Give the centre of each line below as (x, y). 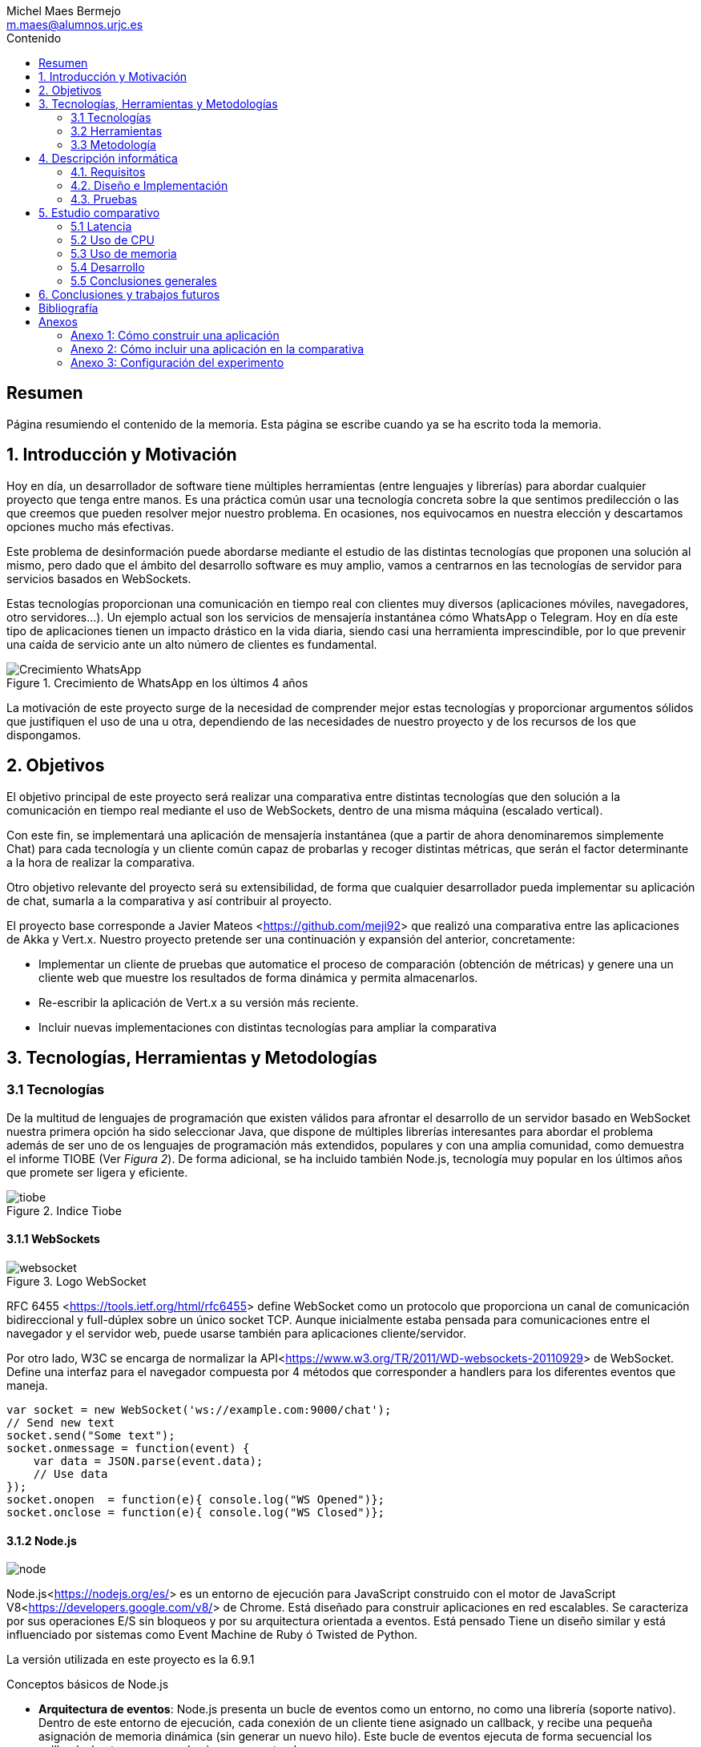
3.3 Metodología (113, 145)
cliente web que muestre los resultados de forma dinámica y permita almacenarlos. (258, 977)
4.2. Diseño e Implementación (149, 185)
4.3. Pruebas (104, 199)
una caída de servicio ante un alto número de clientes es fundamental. (192, 644)
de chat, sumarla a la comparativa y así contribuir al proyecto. (169, 900)
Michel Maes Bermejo (64, 11)
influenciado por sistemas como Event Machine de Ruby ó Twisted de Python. (212, 1635)
